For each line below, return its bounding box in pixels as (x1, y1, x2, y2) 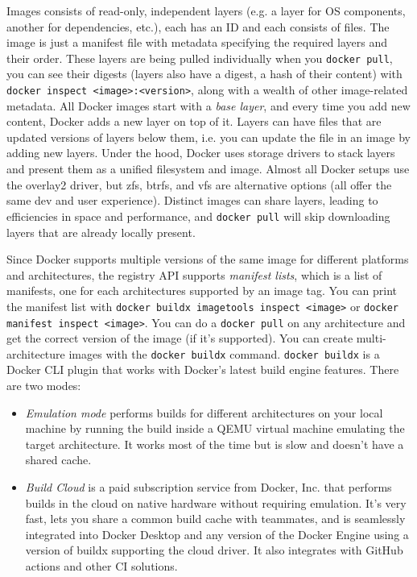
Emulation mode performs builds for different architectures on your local (25, 404, 383, 421)
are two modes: (6, 377, 81, 394)
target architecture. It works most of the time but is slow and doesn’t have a (25, 435, 404, 452)
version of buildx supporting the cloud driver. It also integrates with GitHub (25, 542, 403, 558)
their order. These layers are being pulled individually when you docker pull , (6, 49, 393, 66)
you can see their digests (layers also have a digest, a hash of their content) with (6, 65, 403, 82)
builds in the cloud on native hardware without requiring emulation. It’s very (25, 494, 407, 511)
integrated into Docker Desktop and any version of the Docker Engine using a (25, 525, 409, 542)
